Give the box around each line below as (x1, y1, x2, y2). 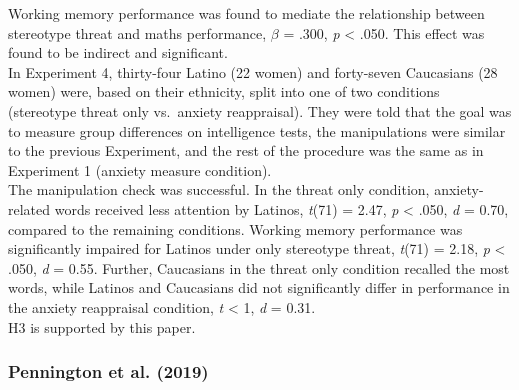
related (8, 198, 51, 219)
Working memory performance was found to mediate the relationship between (8, 3, 485, 23)
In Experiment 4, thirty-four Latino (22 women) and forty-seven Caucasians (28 (8, 61, 498, 82)
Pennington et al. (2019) (8, 359, 209, 384)
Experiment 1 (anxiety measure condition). (8, 159, 272, 180)
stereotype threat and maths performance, (8, 22, 267, 43)
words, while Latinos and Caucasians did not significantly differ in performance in (8, 277, 510, 298)
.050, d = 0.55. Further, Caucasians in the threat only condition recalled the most (8, 257, 510, 278)
